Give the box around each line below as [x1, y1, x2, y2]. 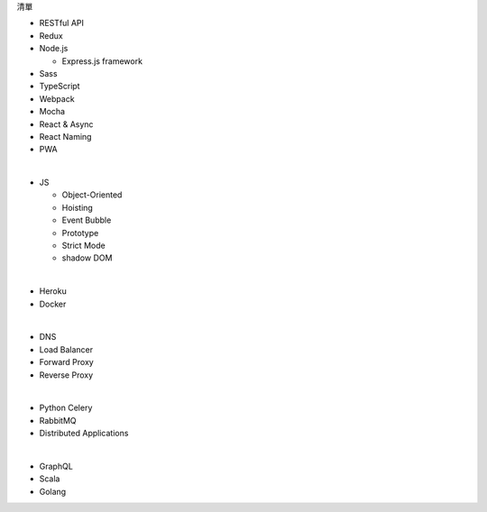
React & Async [39, 118, 94, 130]
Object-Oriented [61, 189, 123, 200]
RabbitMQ [39, 415, 77, 425]
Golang [39, 486, 67, 497]
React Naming [39, 131, 92, 142]
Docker [39, 298, 67, 309]
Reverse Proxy [39, 370, 94, 380]
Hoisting [61, 202, 94, 213]
